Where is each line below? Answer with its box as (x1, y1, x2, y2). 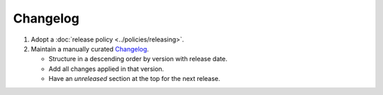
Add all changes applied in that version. (48, 64, 165, 73)
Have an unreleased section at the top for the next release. (48, 75, 221, 83)
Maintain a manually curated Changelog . (30, 44, 149, 53)
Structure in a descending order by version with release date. (48, 55, 228, 63)
